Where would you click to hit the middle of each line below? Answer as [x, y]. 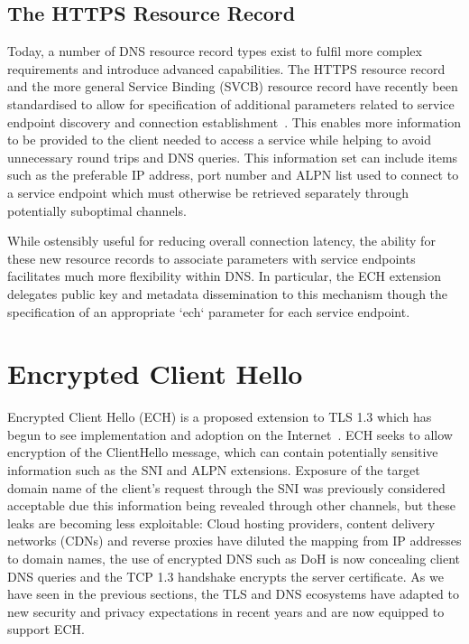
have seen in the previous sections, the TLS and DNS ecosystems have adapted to [234, 594]
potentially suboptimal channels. [97, 210]
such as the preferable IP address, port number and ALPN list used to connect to [233, 175]
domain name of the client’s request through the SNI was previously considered [226, 487]
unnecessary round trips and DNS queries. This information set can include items [233, 157]
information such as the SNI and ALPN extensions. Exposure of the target [214, 470]
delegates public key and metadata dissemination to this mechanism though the [228, 293]
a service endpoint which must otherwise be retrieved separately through [208, 192]
